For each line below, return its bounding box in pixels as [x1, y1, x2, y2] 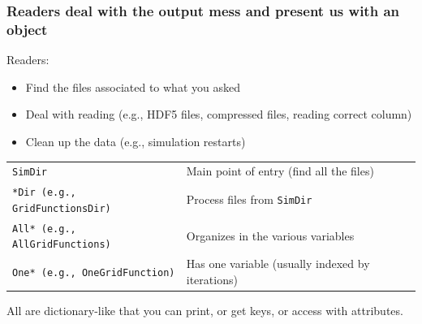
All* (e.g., [12, 222, 76, 235]
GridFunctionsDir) [12, 202, 111, 214]
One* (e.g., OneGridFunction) [12, 267, 175, 279]
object [6, 19, 48, 39]
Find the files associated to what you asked [25, 78, 240, 95]
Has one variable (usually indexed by [186, 255, 370, 272]
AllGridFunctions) [12, 239, 111, 251]
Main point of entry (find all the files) [186, 162, 374, 179]
